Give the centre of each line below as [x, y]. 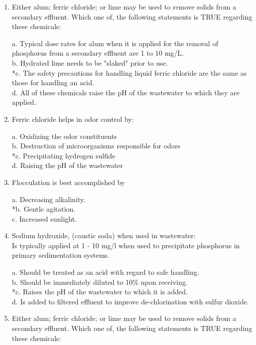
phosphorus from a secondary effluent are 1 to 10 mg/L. [98, 53]
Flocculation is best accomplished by [68, 182]
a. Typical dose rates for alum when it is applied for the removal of [115, 43]
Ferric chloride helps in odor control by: [73, 119]
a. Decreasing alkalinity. [48, 199]
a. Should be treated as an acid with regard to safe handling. [105, 272]
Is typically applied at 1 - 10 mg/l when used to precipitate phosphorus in [126, 245]
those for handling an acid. [53, 82]
